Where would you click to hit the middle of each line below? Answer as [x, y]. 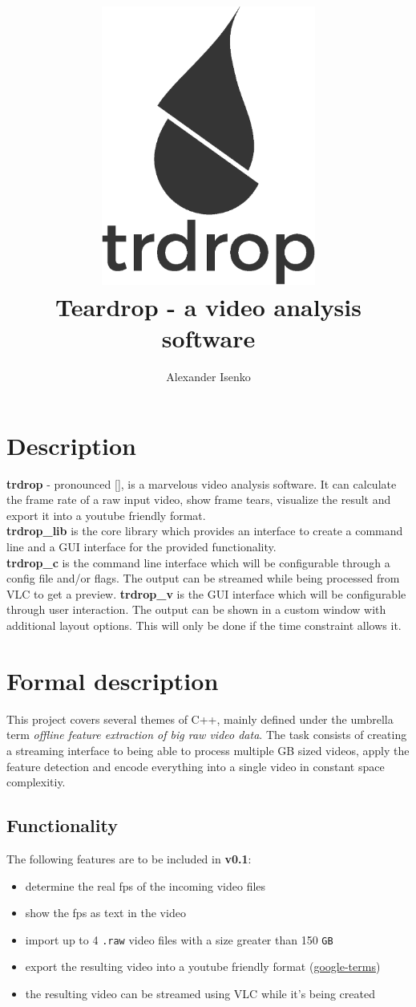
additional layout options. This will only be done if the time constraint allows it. [204, 625]
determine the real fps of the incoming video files [145, 885]
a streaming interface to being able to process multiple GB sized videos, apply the [208, 750]
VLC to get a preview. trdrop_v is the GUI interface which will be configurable [206, 593]
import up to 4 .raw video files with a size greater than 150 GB [179, 939]
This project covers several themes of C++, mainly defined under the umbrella [200, 719]
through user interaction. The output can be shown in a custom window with [196, 609]
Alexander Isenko [208, 377]
